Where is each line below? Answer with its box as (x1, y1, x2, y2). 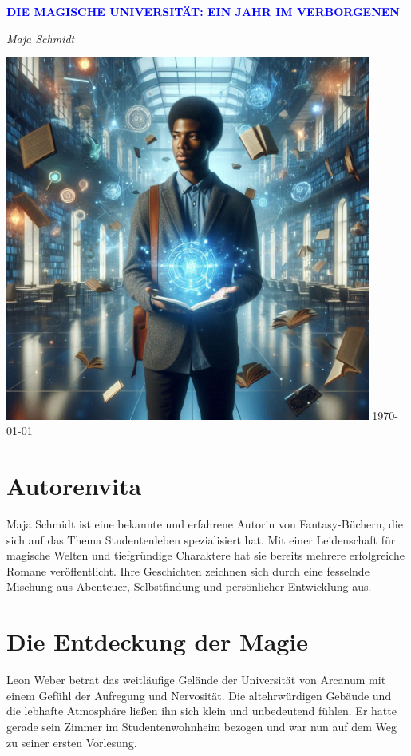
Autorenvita (6, 469, 142, 502)
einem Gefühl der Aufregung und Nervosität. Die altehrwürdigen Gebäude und (6, 687, 392, 703)
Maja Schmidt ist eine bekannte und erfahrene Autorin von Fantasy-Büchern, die (6, 516, 403, 532)
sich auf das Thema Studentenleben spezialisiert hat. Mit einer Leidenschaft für (6, 531, 396, 548)
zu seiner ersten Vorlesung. (6, 734, 137, 750)
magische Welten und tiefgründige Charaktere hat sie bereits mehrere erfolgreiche (6, 547, 405, 564)
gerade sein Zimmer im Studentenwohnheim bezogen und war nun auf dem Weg (6, 718, 397, 734)
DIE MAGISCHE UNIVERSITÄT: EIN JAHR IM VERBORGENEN (6, 3, 400, 19)
